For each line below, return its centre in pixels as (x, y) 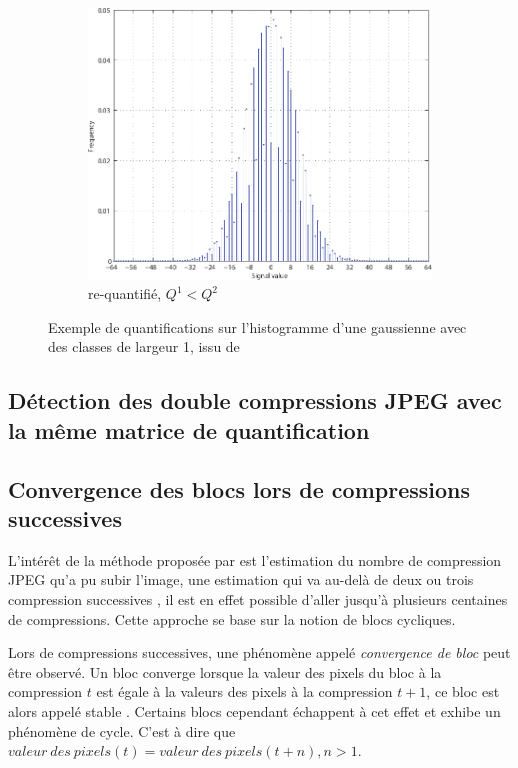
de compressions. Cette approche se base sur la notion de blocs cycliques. (232, 618)
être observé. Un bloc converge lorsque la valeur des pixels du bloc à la (225, 671)
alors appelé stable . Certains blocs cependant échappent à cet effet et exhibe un (254, 710)
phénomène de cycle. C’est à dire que (122, 730)
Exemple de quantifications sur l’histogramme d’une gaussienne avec (257, 326)
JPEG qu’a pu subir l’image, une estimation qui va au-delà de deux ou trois (241, 579)
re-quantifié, (125, 293)
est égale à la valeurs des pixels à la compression (244, 691)
